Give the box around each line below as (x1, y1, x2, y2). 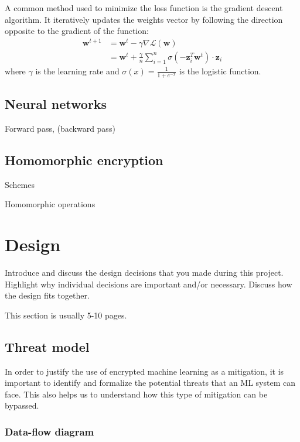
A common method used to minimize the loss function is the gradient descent (5, 2, 283, 13)
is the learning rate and (35, 64, 120, 77)
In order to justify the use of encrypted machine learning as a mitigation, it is (5, 365, 284, 377)
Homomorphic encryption (5, 150, 163, 169)
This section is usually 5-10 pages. (5, 309, 127, 321)
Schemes (5, 178, 35, 190)
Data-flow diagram (5, 424, 94, 438)
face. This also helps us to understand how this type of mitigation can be (5, 388, 268, 400)
